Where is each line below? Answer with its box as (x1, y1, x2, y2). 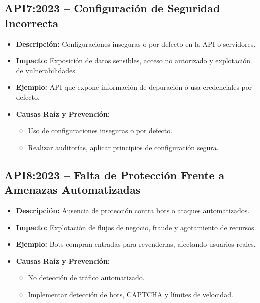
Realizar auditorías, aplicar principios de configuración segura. (28, 142, 219, 153)
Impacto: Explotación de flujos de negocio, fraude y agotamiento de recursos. (16, 222, 256, 232)
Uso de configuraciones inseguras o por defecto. (28, 125, 173, 136)
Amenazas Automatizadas (4, 182, 141, 197)
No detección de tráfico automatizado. (28, 272, 145, 283)
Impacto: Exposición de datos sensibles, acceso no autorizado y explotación (16, 55, 250, 66)
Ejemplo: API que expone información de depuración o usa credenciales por (16, 82, 252, 92)
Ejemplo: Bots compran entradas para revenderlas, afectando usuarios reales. (16, 239, 256, 249)
